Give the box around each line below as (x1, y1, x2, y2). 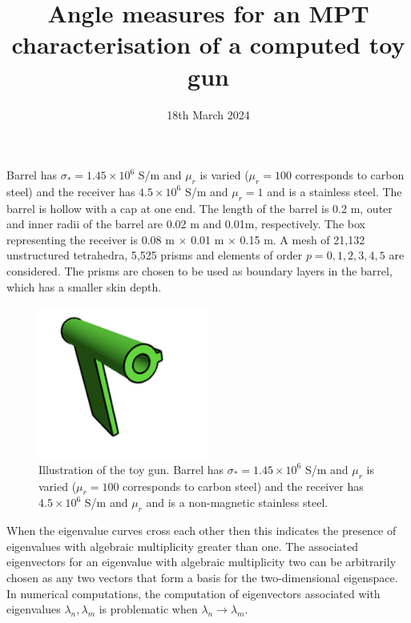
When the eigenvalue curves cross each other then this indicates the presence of (6, 522, 397, 539)
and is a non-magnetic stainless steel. (146, 494, 328, 511)
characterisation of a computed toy (11, 28, 405, 61)
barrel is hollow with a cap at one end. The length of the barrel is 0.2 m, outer (6, 199, 393, 216)
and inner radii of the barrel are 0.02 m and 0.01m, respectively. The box (6, 215, 365, 232)
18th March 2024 (167, 106, 250, 123)
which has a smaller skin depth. (6, 278, 162, 295)
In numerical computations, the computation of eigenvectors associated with (6, 585, 381, 601)
